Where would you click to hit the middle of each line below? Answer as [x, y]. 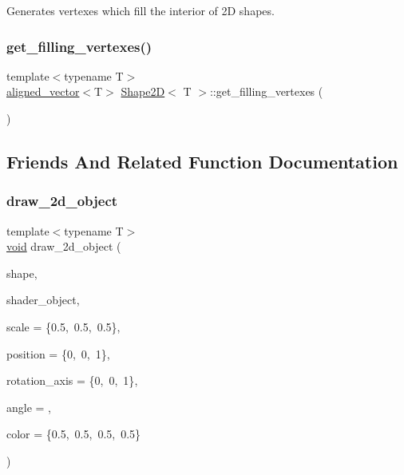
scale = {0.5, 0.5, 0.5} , [63, 326]
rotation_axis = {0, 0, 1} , [72, 380]
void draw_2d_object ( [64, 246]
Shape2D [143, 91]
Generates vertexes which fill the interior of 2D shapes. [141, 10]
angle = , [29, 407]
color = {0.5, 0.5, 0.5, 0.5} [74, 434]
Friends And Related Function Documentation [202, 161]
